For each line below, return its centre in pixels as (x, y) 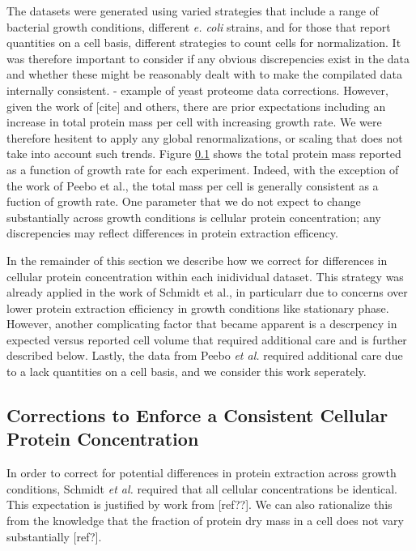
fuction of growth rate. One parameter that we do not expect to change (184, 201)
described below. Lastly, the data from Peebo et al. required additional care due (205, 355)
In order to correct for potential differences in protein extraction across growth (202, 473)
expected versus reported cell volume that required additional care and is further (207, 339)
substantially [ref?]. (54, 536)
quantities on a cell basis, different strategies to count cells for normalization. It (204, 43)
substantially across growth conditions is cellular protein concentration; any (194, 217)
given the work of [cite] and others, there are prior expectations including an (196, 106)
